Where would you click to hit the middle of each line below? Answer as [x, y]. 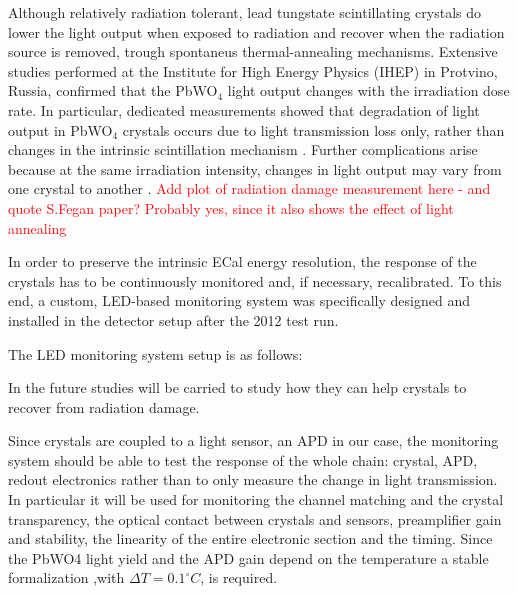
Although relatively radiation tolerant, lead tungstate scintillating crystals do [245, 12]
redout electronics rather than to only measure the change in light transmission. [253, 479]
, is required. [239, 577]
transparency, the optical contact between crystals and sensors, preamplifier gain [255, 518]
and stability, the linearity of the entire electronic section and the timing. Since [250, 538]
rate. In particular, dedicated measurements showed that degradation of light [244, 109]
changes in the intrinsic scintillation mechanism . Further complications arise [243, 149]
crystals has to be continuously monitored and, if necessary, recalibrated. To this [255, 280]
